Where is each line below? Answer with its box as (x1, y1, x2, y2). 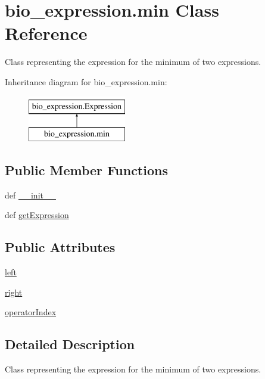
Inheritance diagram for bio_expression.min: (5, 75, 167, 88)
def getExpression (5, 209, 69, 221)
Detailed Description (5, 335, 135, 353)
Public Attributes (5, 238, 116, 256)
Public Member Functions (5, 161, 168, 179)
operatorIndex (5, 306, 57, 318)
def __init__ (5, 188, 56, 201)
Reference (5, 21, 88, 45)
